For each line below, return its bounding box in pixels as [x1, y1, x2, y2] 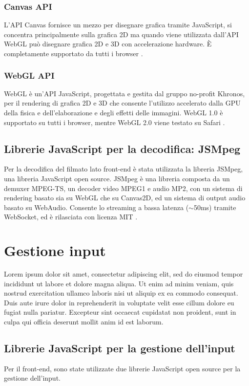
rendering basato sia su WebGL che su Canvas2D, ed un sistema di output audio [4, 193, 246, 203]
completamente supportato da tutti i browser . [4, 48, 143, 58]
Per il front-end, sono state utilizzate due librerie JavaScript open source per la [4, 363, 241, 373]
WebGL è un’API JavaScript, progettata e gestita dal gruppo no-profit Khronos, [4, 88, 245, 98]
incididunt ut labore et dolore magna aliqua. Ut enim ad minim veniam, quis [4, 278, 234, 288]
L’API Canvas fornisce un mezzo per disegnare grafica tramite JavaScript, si [4, 20, 232, 30]
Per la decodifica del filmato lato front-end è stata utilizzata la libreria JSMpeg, [4, 164, 243, 174]
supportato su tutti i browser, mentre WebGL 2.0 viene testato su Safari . [4, 117, 225, 127]
